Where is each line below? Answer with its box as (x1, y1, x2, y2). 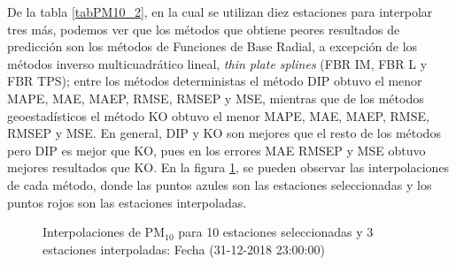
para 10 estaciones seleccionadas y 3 (178, 223, 374, 241)
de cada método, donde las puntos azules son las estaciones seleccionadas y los (7, 175, 432, 193)
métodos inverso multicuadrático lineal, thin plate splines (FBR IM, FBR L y (7, 54, 428, 72)
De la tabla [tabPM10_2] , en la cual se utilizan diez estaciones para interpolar (7, 3, 433, 20)
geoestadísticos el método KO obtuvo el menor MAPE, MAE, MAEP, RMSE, (7, 106, 429, 125)
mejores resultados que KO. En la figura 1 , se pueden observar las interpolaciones (7, 158, 450, 177)
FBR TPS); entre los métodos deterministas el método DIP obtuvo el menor (7, 72, 422, 90)
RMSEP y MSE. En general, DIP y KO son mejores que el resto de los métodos (7, 124, 441, 142)
